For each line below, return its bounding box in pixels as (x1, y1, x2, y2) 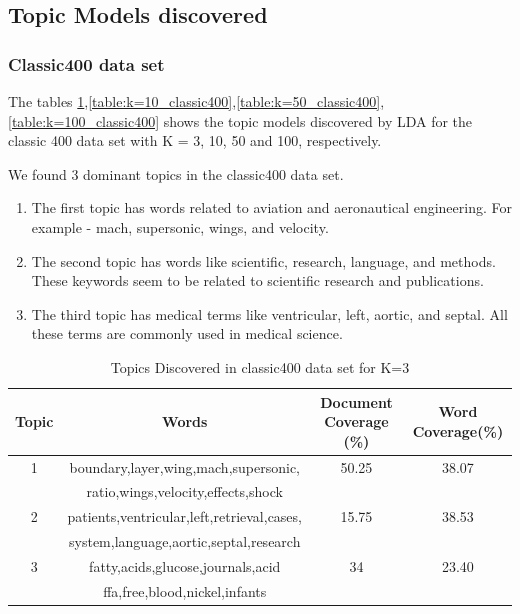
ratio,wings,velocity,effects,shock (86, 481, 283, 502)
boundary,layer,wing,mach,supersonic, (69, 456, 301, 477)
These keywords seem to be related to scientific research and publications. (31, 270, 484, 291)
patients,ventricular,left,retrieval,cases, (67, 506, 302, 527)
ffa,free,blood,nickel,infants (103, 580, 267, 601)
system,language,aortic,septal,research (69, 531, 301, 552)
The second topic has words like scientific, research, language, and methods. (31, 250, 496, 271)
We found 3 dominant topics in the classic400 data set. (8, 163, 344, 184)
